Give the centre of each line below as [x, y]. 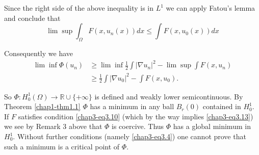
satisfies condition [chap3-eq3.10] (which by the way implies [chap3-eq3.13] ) [136, 116]
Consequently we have [39, 53]
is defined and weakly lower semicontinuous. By [169, 96]
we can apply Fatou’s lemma [211, 8]
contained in [222, 106]
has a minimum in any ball [132, 106]
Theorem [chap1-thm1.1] [42, 106]
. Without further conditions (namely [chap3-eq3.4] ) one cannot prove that [129, 136]
